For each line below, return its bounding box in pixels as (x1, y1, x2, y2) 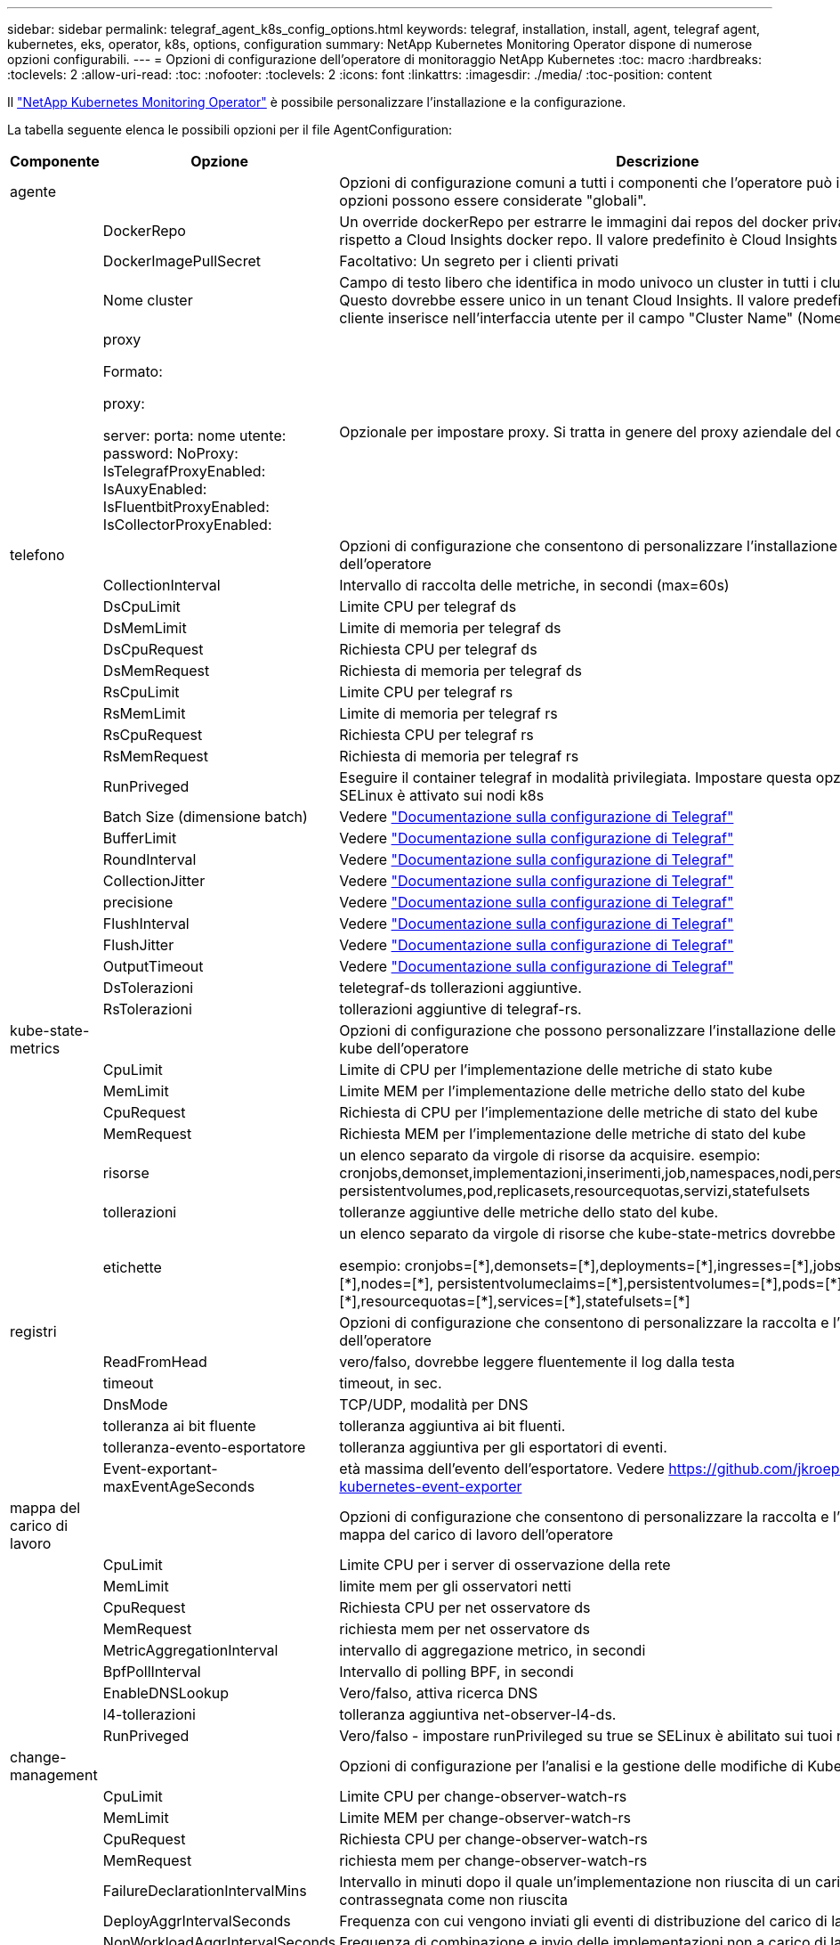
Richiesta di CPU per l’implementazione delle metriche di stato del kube (339, 1103, 818, 1121)
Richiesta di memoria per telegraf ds (339, 662, 582, 680)
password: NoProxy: (102, 444, 238, 462)
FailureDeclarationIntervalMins (102, 1882, 307, 1900)
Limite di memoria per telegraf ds (339, 619, 561, 637)
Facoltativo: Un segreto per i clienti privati (339, 252, 618, 270)
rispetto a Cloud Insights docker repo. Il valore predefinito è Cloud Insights (339, 231, 838, 248)
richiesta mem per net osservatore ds (339, 1620, 590, 1638)
